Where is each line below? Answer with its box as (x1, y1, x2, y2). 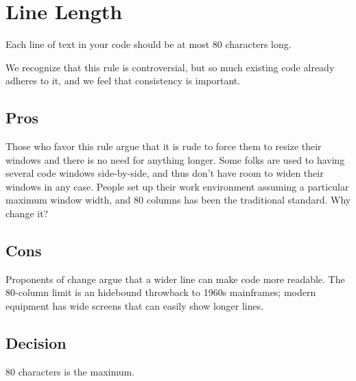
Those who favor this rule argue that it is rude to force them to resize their (5, 139, 322, 153)
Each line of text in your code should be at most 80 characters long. (5, 37, 292, 51)
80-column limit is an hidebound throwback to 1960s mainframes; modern (5, 285, 316, 299)
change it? (5, 206, 49, 221)
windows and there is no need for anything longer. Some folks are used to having (5, 152, 345, 167)
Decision (5, 332, 67, 354)
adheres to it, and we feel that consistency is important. (5, 73, 241, 88)
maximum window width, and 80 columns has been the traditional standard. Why (5, 193, 351, 207)
